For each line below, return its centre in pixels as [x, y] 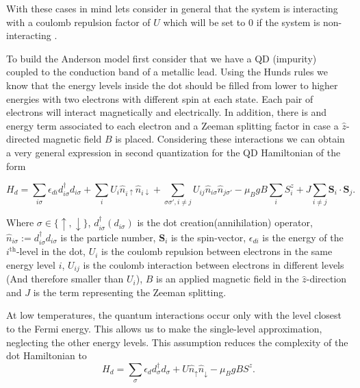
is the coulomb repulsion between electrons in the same [217, 251]
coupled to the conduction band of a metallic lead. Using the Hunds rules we [167, 72]
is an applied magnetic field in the [228, 279]
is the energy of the [303, 237]
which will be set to [204, 22]
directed [23, 139]
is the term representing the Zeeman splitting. [130, 292]
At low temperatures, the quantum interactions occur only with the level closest [174, 315]
